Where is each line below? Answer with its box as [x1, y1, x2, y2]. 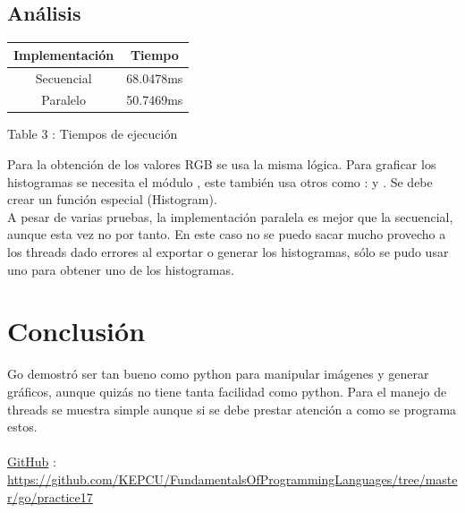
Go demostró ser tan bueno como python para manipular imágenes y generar [7, 364, 429, 383]
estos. [7, 417, 38, 436]
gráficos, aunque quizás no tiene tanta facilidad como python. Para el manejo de [7, 381, 447, 400]
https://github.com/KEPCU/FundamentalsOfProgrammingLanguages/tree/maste [7, 469, 458, 488]
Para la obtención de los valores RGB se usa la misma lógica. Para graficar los [7, 155, 436, 174]
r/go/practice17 [7, 487, 93, 506]
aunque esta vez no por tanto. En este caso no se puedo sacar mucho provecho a [7, 225, 446, 244]
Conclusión [7, 312, 146, 349]
